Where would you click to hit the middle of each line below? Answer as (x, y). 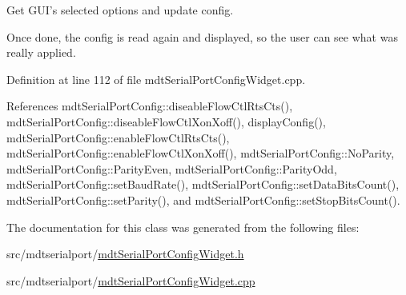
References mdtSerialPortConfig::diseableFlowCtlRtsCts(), (150, 106)
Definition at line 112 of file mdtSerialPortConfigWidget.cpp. (156, 79)
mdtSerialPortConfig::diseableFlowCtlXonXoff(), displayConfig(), (166, 121)
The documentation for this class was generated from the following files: (183, 227)
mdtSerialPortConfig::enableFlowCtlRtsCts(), (118, 137)
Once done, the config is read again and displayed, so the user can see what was (202, 36)
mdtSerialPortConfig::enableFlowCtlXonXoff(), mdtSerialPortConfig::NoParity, (201, 153)
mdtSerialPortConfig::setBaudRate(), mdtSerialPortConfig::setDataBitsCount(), (203, 184)
